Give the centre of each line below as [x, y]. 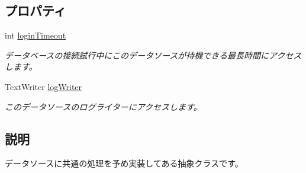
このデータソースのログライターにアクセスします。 [103, 106]
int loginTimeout [36, 35]
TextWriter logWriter [44, 86]
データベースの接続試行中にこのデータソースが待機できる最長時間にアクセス [153, 55]
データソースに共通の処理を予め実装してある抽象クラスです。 [124, 163]
